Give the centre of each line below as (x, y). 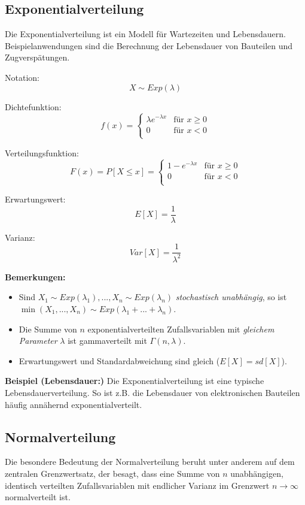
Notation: (22, 77)
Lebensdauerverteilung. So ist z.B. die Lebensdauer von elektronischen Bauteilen (152, 392)
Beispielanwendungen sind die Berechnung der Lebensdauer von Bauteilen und (149, 45)
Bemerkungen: (35, 276)
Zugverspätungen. (37, 57)
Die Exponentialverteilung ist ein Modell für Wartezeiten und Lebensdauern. (145, 34)
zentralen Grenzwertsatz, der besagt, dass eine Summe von (112, 473)
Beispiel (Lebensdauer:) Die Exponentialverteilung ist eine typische (135, 381)
